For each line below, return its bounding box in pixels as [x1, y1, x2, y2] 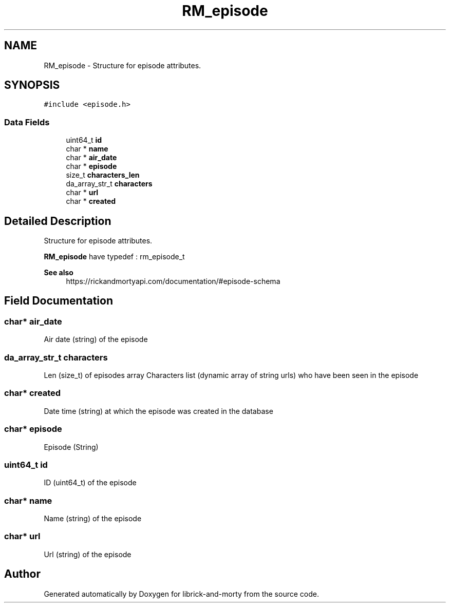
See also [44, 268, 73, 277]
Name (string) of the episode [44, 514, 142, 523]
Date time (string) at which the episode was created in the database [44, 406, 273, 415]
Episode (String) [44, 442, 99, 451]
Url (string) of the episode [44, 549, 132, 559]
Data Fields [4, 117, 50, 127]
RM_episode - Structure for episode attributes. [44, 61, 201, 70]
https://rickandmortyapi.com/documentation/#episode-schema [66, 277, 280, 286]
